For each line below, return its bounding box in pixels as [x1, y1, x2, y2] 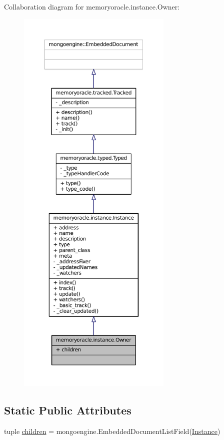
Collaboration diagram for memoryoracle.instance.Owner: [4, 2, 180, 12]
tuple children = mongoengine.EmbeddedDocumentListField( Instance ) [4, 425, 220, 436]
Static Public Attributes [4, 402, 131, 417]
